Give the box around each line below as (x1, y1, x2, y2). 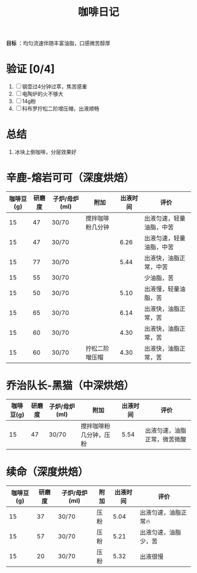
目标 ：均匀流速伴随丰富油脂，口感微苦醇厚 (6, 39, 110, 47)
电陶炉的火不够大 (22, 91, 63, 98)
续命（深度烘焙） (6, 465, 89, 479)
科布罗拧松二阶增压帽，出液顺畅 (22, 105, 100, 112)
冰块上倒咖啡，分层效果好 (14, 148, 77, 156)
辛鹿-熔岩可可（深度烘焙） (6, 171, 135, 185)
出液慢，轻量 (144, 285, 180, 293)
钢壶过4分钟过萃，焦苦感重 (22, 83, 87, 90)
